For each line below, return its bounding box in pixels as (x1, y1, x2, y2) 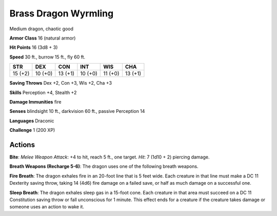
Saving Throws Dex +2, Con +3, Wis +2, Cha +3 (9, 80, 112, 86)
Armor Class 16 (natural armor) (9, 35, 76, 41)
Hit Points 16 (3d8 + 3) (9, 44, 58, 51)
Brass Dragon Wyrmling (9, 8, 114, 19)
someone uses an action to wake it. (9, 204, 85, 210)
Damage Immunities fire (9, 99, 62, 105)
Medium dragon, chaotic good (9, 26, 74, 32)
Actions (9, 140, 35, 149)
